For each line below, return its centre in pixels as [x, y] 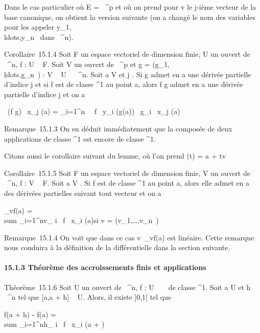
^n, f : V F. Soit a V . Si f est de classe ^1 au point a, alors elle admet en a [128, 183]
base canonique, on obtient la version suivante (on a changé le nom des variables [130, 17]
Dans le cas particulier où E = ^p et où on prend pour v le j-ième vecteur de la [130, 7]
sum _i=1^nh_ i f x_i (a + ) [54, 324]
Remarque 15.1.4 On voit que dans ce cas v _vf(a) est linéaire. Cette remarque [129, 237]
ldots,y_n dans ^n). [39, 37]
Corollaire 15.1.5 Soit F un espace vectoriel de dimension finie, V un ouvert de [127, 173]
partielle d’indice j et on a [45, 94]
